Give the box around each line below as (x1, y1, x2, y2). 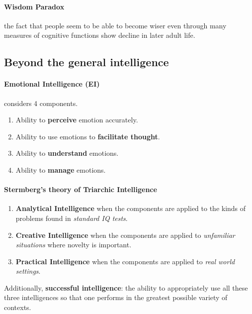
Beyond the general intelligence (4, 54, 169, 70)
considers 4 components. (4, 98, 78, 108)
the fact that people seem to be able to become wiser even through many (4, 20, 227, 30)
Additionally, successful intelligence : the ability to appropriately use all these (4, 282, 248, 293)
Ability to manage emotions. (15, 164, 106, 175)
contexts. (4, 302, 31, 313)
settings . (15, 266, 41, 276)
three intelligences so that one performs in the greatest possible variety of (4, 292, 228, 303)
